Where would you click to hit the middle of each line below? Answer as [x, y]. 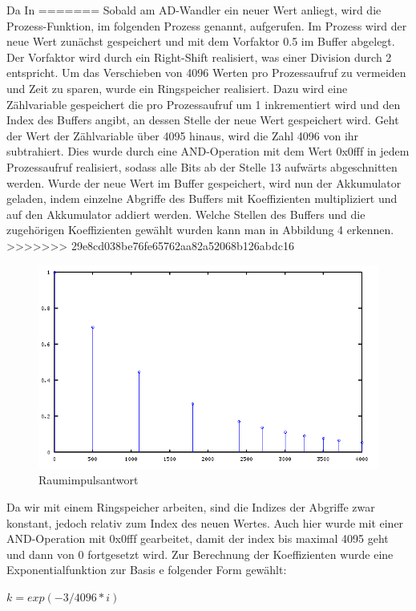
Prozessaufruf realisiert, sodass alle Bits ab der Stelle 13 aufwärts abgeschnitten [202, 166]
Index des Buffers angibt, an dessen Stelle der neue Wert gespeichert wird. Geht [203, 120]
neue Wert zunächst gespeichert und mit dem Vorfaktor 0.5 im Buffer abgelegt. [201, 41]
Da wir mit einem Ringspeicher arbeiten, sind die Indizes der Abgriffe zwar [191, 507]
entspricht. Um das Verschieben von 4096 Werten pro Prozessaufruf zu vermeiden [206, 73]
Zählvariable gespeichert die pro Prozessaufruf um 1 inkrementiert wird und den [204, 104]
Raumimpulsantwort [89, 480]
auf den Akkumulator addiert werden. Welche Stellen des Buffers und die [186, 214]
